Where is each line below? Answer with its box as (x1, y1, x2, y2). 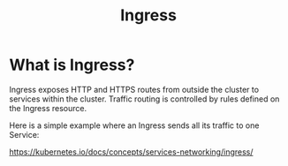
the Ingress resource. (9, 102, 87, 113)
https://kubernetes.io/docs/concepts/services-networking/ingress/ (9, 147, 254, 157)
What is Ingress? (9, 55, 135, 75)
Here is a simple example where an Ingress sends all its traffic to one (9, 120, 260, 131)
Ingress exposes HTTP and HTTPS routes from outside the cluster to (9, 84, 259, 94)
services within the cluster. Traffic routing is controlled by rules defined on (9, 94, 280, 104)
